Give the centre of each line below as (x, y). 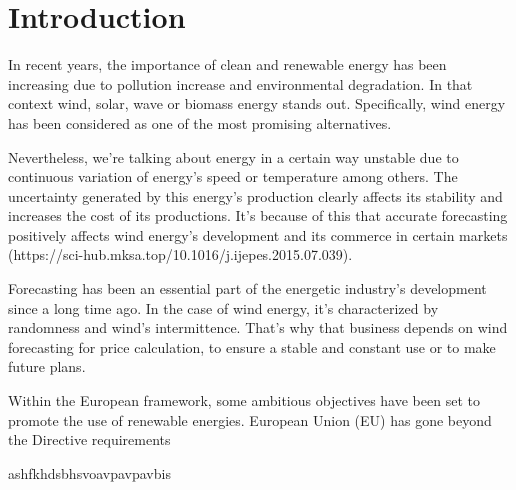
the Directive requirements (89, 439)
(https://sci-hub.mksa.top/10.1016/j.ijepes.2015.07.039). (180, 254)
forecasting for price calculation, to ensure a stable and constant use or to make (252, 346)
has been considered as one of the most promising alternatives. (200, 122)
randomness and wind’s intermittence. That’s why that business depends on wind (258, 327)
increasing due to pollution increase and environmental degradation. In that (240, 83)
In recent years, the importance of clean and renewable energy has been (227, 64)
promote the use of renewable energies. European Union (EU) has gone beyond (250, 419)
